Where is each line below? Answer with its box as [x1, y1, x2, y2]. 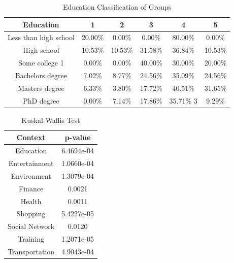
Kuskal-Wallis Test [21, 114, 80, 125]
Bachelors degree [15, 70, 68, 80]
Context [16, 132, 46, 143]
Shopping [16, 208, 46, 219]
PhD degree [23, 95, 59, 106]
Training [18, 234, 44, 244]
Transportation [8, 246, 55, 256]
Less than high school [8, 32, 75, 43]
